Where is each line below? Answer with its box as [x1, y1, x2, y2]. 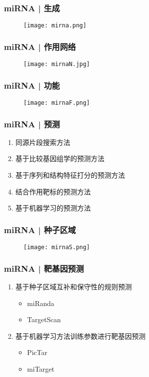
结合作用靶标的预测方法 [15, 186, 91, 196]
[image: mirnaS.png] [23, 244, 90, 251]
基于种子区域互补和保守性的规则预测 [15, 281, 132, 291]
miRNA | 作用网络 [4, 40, 76, 52]
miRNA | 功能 [4, 79, 60, 91]
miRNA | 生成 [4, 1, 60, 14]
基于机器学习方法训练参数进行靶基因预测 [15, 330, 146, 341]
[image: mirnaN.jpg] [23, 61, 90, 68]
